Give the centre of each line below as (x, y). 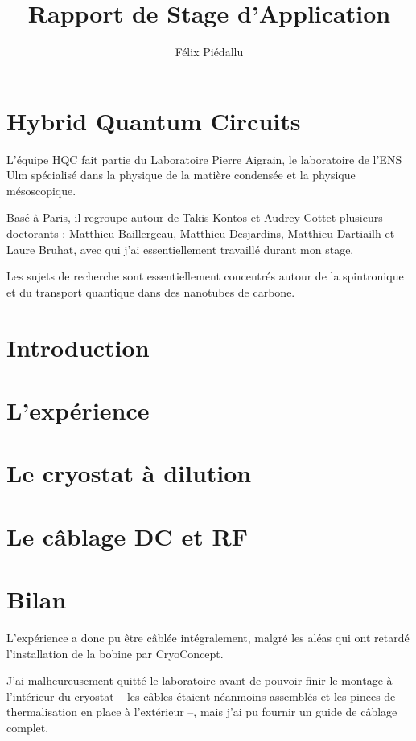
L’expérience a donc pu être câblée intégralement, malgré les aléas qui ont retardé (208, 638)
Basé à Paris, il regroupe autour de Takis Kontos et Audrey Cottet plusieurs (195, 217)
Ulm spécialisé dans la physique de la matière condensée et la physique (181, 175)
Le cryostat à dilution (129, 473)
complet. (28, 727)
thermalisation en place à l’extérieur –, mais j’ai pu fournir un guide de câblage (202, 712)
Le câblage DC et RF (127, 536)
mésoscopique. (41, 190)
